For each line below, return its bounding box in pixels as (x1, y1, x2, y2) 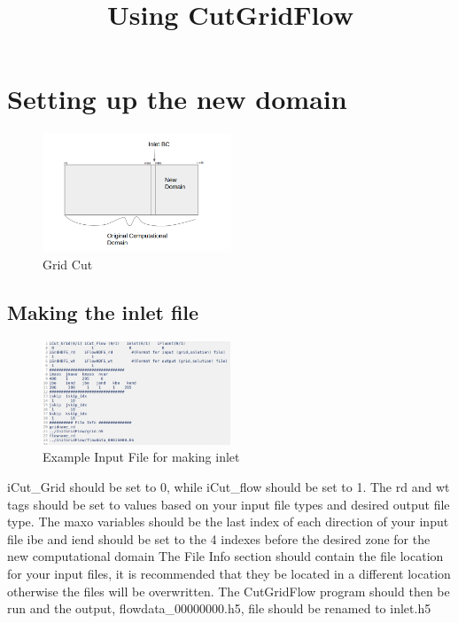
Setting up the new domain (7, 81, 347, 117)
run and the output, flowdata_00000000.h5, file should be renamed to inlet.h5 (7, 599, 431, 618)
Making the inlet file (7, 298, 199, 325)
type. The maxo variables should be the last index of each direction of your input (7, 512, 449, 531)
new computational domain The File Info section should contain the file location (7, 547, 444, 565)
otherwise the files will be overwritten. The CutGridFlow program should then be (7, 581, 450, 600)
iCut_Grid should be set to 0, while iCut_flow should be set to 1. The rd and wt (7, 478, 450, 495)
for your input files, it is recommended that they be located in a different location (7, 564, 451, 582)
